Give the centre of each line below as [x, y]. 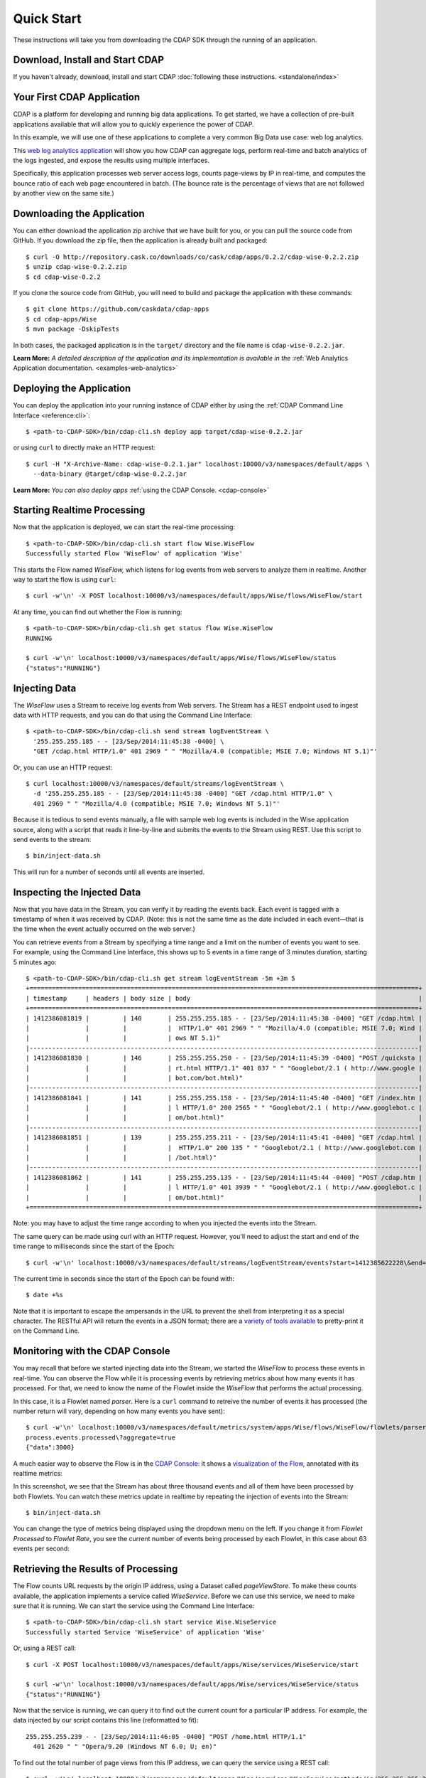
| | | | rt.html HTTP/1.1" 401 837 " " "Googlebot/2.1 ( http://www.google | [224, 1068]
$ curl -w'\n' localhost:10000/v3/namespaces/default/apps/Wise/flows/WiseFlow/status [181, 658]
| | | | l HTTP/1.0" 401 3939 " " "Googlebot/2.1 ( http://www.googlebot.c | [224, 1187]
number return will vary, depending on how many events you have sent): [119, 1411]
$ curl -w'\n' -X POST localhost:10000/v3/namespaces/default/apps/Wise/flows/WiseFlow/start [194, 596]
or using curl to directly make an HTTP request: [84, 447]
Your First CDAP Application [77, 97]
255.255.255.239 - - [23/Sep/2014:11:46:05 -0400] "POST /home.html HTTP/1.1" [166, 1736]
